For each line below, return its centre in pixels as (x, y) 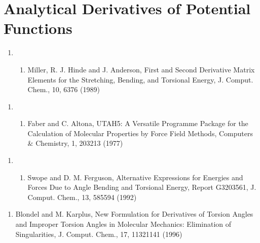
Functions (38, 28)
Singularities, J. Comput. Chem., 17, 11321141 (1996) (99, 234)
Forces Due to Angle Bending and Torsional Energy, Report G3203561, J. (142, 187)
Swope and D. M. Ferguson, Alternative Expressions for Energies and (135, 177)
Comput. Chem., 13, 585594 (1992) (82, 197)
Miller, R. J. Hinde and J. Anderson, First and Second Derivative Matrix (141, 69)
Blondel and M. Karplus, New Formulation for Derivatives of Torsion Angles (134, 214)
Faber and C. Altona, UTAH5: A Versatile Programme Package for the (138, 123)
